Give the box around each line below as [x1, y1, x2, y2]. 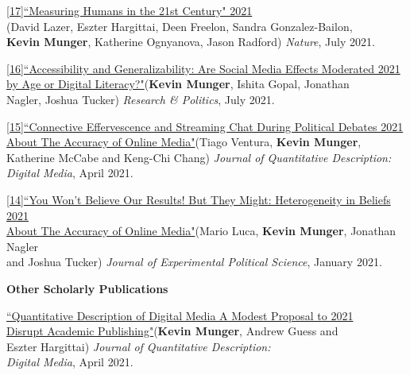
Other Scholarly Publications [6, 280, 168, 296]
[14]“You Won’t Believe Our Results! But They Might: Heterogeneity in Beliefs [6, 191, 391, 207]
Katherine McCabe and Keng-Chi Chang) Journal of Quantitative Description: [6, 149, 392, 165]
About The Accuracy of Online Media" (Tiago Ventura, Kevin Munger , [6, 133, 362, 150]
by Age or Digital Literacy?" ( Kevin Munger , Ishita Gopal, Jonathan [6, 75, 350, 92]
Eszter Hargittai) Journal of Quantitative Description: [6, 338, 271, 354]
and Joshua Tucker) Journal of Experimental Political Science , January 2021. [6, 253, 382, 270]
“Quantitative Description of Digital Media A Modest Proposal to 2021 [6, 307, 354, 323]
